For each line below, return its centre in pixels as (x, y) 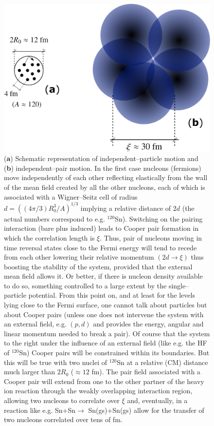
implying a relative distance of (126, 208)
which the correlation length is (49, 237)
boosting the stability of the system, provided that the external (98, 266)
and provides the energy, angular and (148, 324)
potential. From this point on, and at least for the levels (112, 295)
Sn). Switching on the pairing (159, 218)
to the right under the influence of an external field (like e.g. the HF (106, 343)
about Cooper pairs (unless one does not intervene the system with (104, 314)
